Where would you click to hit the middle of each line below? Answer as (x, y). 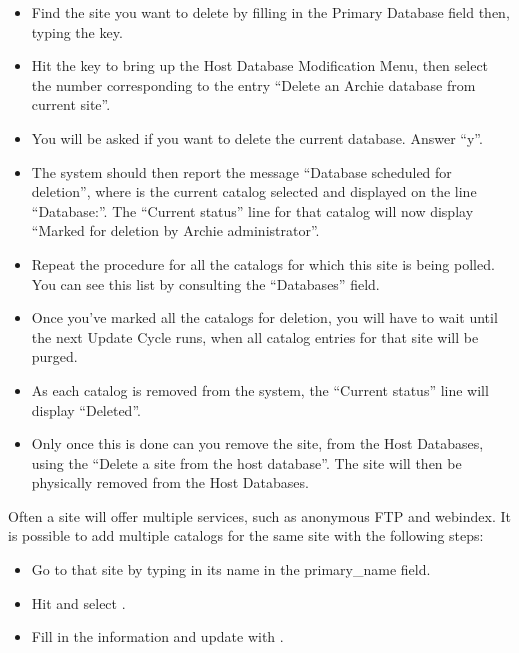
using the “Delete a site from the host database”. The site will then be (246, 462)
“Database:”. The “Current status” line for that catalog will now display (252, 210)
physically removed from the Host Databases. (170, 482)
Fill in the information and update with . (157, 636)
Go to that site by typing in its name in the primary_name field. (231, 569)
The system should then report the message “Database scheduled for (241, 171)
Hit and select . (78, 602)
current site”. (71, 104)
